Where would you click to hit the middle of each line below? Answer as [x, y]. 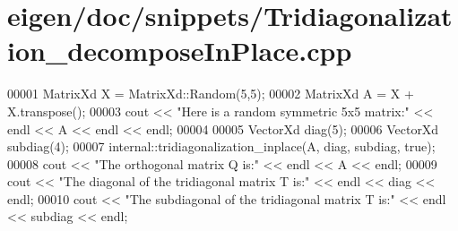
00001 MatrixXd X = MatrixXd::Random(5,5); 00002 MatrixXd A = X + [211, 94]
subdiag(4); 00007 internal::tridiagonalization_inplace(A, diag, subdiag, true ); [221, 146]
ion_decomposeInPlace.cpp [180, 51]
